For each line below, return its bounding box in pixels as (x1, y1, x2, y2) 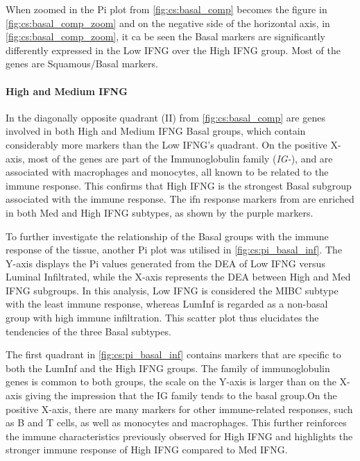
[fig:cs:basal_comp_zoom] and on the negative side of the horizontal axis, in (6, 15, 330, 30)
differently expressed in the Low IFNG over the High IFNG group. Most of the (6, 42, 341, 57)
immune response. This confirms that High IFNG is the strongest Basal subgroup (6, 178, 352, 192)
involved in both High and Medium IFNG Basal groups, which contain (6, 124, 306, 138)
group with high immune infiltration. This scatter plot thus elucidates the (6, 310, 319, 325)
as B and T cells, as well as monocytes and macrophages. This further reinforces (6, 415, 347, 430)
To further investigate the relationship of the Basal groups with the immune (6, 228, 329, 243)
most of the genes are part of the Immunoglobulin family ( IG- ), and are (28, 151, 333, 165)
